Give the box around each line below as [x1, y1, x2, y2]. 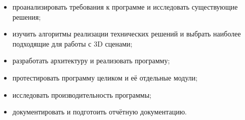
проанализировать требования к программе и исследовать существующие [12, 2, 238, 12]
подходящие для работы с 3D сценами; [12, 38, 133, 49]
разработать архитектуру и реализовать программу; [12, 55, 170, 66]
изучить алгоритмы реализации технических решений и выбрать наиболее [12, 28, 241, 39]
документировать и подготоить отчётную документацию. [12, 106, 187, 117]
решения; [12, 11, 41, 22]
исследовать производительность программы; [12, 89, 151, 100]
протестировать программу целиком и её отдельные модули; [12, 72, 198, 83]
